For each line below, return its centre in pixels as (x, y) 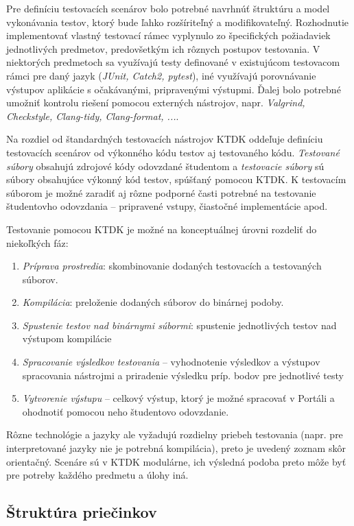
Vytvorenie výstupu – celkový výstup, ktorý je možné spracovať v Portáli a (178, 398)
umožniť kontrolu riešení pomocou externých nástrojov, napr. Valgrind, (156, 103)
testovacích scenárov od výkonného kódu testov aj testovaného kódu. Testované (173, 152)
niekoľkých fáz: (37, 242)
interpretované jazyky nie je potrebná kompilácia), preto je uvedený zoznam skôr (176, 448)
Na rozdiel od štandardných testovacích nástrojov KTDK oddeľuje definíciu (165, 139)
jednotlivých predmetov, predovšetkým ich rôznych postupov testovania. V (163, 48)
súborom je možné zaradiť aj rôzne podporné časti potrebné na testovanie (161, 192)
